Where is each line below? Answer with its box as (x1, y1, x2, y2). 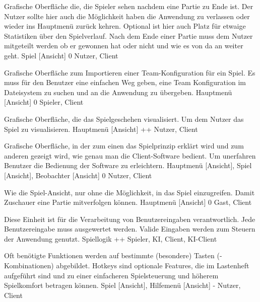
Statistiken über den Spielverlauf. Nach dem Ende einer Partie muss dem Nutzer (4, 30, 253, 41)
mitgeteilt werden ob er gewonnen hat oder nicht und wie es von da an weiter (4, 40, 243, 51)
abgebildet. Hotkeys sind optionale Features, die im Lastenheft (56, 260, 249, 271)
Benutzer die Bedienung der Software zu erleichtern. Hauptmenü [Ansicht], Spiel (4, 160, 252, 171)
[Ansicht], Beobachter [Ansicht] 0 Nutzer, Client (4, 170, 152, 180)
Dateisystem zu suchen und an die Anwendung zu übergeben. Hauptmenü (4, 87, 232, 97)
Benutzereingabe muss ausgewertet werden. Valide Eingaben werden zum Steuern (4, 223, 255, 234)
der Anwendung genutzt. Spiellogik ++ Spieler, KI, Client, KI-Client (4, 233, 217, 244)
